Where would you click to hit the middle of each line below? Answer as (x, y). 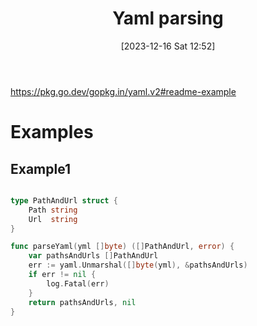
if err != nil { (62, 275)
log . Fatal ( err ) (78, 283)
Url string (53, 219)
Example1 (41, 168)
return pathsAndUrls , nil (82, 302)
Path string (53, 210)
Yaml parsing (168, 18)
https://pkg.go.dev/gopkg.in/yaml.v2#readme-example (123, 91)
